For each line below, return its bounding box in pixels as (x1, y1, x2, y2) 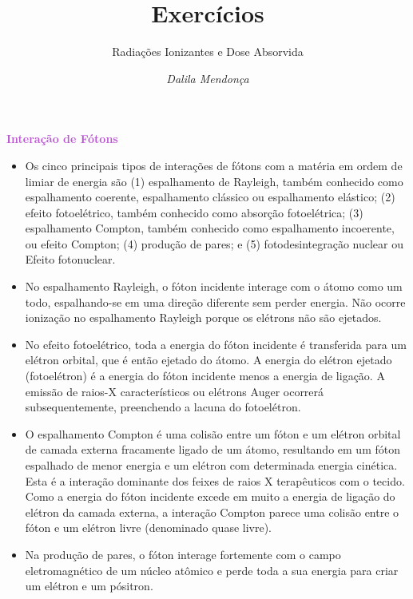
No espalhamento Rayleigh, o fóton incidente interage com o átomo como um (25, 278, 403, 295)
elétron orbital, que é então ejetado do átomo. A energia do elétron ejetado (25, 351, 392, 368)
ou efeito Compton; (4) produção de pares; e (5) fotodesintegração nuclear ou (25, 235, 403, 252)
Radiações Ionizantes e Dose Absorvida (112, 43, 304, 60)
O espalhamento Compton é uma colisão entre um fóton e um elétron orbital (25, 425, 401, 442)
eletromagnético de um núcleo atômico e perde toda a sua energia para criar (25, 561, 399, 578)
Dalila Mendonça (166, 69, 249, 86)
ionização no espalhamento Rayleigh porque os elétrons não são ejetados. (25, 309, 382, 326)
